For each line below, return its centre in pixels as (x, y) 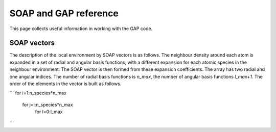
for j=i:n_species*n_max (48, 104)
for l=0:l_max (49, 112)
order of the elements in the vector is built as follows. (65, 84)
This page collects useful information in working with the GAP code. (81, 29)
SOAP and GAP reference (64, 13)
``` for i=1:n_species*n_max (38, 93)
